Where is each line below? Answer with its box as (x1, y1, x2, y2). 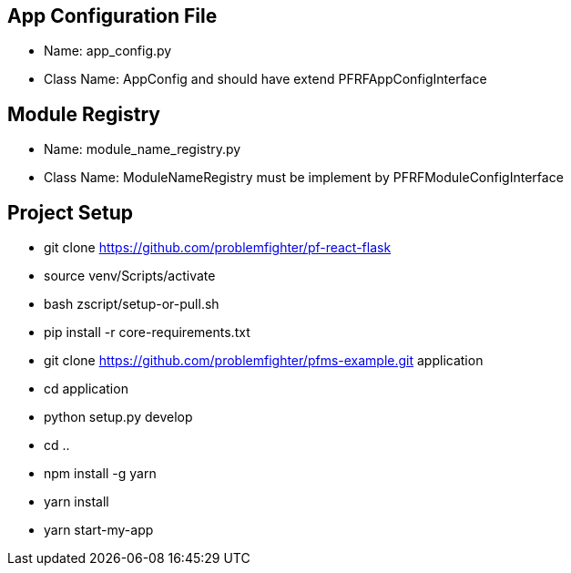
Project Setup (7, 200, 134, 224)
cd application (44, 381, 128, 397)
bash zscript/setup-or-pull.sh (44, 296, 219, 312)
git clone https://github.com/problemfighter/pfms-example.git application (44, 353, 484, 369)
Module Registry (7, 102, 160, 126)
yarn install (44, 494, 109, 510)
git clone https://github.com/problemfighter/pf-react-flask (44, 240, 392, 256)
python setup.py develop (44, 409, 193, 425)
